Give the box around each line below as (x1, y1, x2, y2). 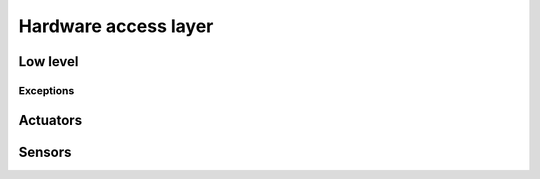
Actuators (18, 111, 83, 129)
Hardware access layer (18, 15, 214, 37)
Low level (18, 53, 79, 70)
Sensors (18, 143, 72, 160)
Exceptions (18, 83, 75, 97)
